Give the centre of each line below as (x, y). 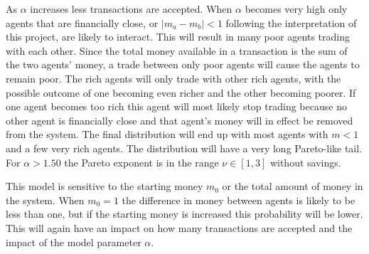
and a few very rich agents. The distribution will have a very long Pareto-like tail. (184, 148)
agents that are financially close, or (82, 22)
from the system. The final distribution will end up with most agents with (167, 134)
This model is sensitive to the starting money (105, 186)
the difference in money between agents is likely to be (239, 200)
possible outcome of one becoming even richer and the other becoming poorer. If (181, 92)
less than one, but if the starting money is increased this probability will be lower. (184, 214)
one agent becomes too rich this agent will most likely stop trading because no (176, 106)
